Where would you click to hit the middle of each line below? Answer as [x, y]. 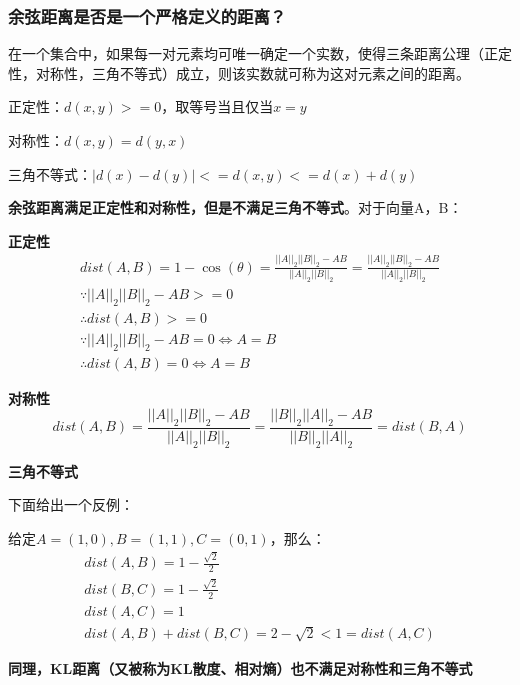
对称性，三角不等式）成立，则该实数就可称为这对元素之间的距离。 [252, 72]
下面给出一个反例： [71, 504]
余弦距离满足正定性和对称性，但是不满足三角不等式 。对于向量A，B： [235, 207]
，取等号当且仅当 [217, 106]
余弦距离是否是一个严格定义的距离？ [147, 15]
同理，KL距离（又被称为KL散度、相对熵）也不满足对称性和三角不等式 [240, 667]
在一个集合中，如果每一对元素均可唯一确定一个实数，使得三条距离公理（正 [253, 53]
